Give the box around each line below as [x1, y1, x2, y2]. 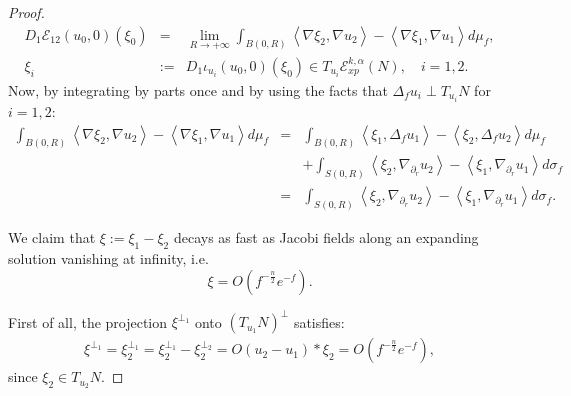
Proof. [8, 2, 45, 22]
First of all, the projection [8, 311, 168, 332]
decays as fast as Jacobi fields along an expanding [173, 227, 479, 248]
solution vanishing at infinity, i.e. [8, 248, 209, 269]
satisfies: [293, 311, 345, 332]
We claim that [8, 227, 96, 248]
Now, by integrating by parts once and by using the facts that [8, 79, 388, 100]
